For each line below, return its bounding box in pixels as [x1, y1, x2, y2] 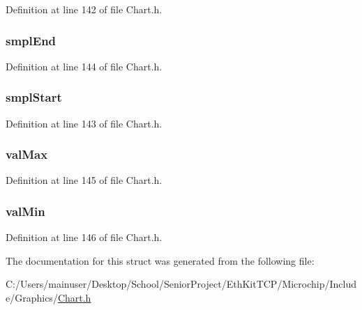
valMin [6, 202, 45, 219]
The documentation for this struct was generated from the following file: [6, 253, 315, 268]
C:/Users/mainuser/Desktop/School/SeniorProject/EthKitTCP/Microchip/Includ [6, 277, 357, 291]
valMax [6, 146, 48, 163]
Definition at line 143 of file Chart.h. [6, 116, 163, 130]
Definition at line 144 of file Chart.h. [6, 59, 163, 73]
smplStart [6, 88, 62, 106]
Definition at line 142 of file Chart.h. [6, 2, 163, 16]
